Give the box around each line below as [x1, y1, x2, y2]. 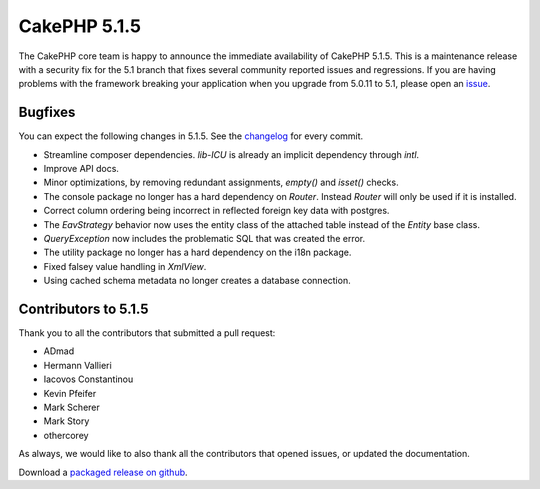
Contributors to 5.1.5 [18, 300, 149, 317]
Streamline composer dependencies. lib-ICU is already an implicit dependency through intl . [43, 148, 420, 160]
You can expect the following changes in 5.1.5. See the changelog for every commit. [18, 130, 364, 142]
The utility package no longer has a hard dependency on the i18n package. [43, 246, 352, 259]
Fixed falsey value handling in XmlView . [43, 260, 207, 272]
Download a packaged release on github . [18, 466, 189, 478]
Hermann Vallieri [43, 359, 112, 371]
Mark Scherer [43, 401, 100, 413]
